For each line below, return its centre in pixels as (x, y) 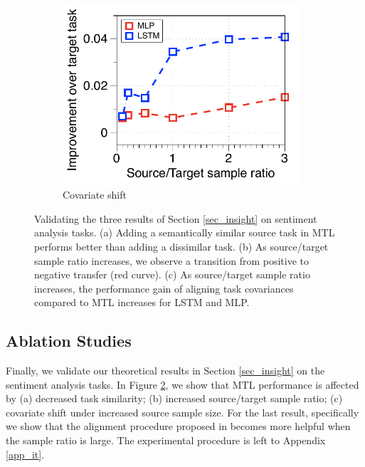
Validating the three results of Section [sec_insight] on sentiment (176, 218)
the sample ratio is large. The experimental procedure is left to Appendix (166, 440)
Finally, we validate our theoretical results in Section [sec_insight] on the (165, 371)
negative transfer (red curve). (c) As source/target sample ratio (172, 274)
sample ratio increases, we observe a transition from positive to (172, 260)
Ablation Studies (69, 341)
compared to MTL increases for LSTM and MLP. (142, 302)
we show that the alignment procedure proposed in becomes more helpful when (178, 426)
